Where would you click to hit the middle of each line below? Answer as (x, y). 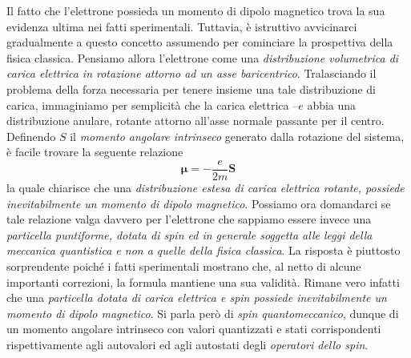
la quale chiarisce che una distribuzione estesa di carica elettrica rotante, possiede (205, 187)
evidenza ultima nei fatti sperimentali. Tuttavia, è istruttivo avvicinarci (182, 26)
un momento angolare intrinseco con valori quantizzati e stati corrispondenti (194, 329)
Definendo (31, 136)
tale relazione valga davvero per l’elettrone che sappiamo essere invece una (189, 219)
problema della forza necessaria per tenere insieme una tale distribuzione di (191, 88)
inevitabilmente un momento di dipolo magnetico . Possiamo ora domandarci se (199, 203)
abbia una (332, 105)
